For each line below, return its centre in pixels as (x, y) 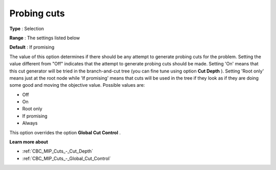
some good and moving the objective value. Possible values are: (77, 85)
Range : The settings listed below (45, 38)
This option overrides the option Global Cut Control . (65, 132)
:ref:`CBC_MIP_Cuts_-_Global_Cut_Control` (66, 158)
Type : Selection (27, 29)
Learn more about (29, 142)
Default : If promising (32, 47)
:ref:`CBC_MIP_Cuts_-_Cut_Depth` (58, 151)
